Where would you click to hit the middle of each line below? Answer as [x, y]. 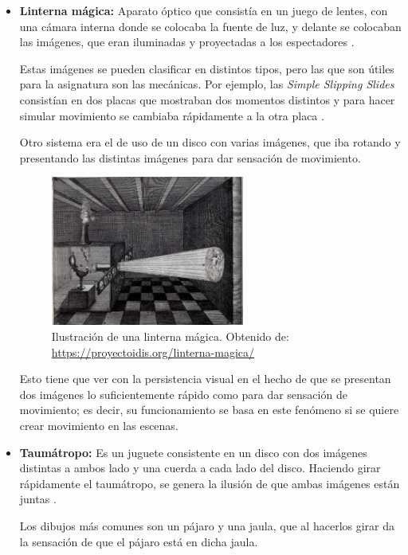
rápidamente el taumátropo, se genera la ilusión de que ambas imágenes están [210, 483]
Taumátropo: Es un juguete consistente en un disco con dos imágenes [193, 452]
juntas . [38, 499]
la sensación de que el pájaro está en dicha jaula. [139, 541]
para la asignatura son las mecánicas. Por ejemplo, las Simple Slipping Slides [207, 84]
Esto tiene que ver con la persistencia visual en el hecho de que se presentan [205, 379]
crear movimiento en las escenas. [99, 426]
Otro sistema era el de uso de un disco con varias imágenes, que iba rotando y [210, 142]
